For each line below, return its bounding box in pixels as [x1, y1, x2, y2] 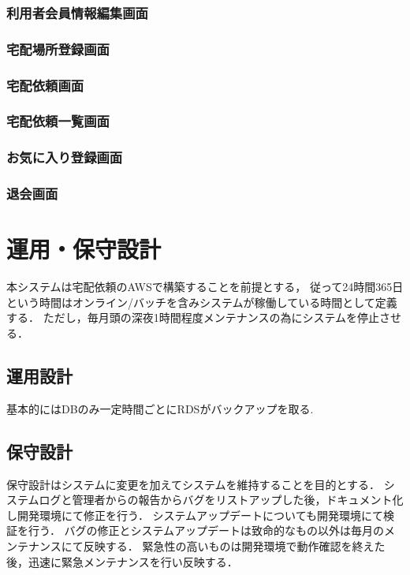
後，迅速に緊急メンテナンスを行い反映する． [6, 553, 238, 569]
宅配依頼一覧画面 [6, 111, 110, 131]
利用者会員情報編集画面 [6, 2, 148, 22]
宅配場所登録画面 [6, 39, 110, 58]
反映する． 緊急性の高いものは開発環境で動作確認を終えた [83, 537, 386, 554]
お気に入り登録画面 [6, 147, 123, 167]
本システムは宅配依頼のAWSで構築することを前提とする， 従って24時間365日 [6, 278, 404, 295]
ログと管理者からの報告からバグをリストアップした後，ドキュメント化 [39, 491, 404, 508]
